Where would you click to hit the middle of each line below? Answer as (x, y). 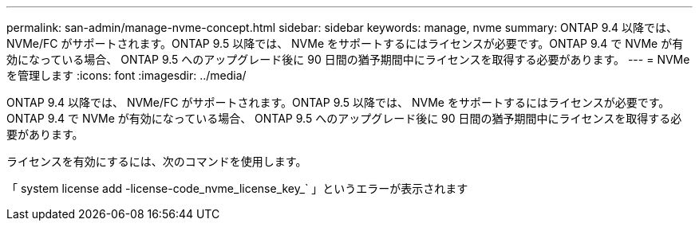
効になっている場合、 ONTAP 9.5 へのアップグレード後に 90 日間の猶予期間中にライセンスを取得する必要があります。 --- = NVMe (348, 59)
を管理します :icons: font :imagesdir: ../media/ (126, 75)
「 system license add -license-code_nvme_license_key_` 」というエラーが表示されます (237, 188)
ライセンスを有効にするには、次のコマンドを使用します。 (157, 161)
